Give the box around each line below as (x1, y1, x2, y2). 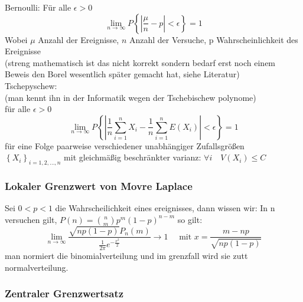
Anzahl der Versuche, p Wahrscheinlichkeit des (129, 33, 298, 45)
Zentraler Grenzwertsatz (5, 286, 124, 301)
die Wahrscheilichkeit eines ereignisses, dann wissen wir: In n (55, 202, 275, 214)
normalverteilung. (5, 261, 69, 273)
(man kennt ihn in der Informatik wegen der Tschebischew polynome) (5, 91, 256, 103)
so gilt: (177, 213, 203, 225)
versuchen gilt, (5, 213, 57, 225)
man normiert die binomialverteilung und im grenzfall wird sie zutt (5, 250, 248, 262)
